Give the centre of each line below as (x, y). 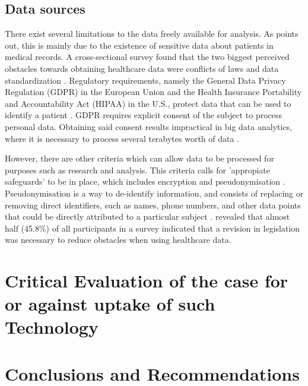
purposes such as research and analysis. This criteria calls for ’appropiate (138, 170)
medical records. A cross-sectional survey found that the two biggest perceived (147, 57)
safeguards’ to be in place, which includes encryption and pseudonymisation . (145, 181)
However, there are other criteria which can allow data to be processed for (139, 158)
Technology (52, 327)
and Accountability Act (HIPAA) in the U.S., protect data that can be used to (148, 103)
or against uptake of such (110, 304)
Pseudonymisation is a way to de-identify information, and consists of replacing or (154, 193)
